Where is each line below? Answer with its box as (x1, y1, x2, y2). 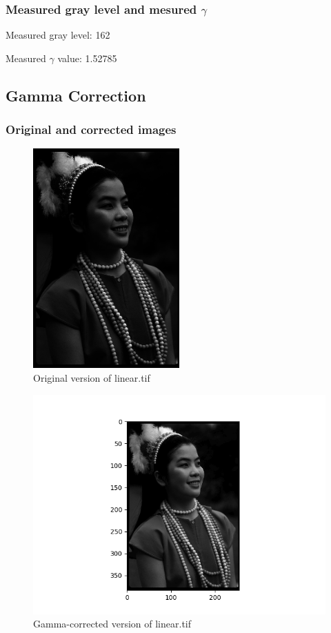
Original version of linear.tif (33, 371, 150, 384)
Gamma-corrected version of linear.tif (33, 616, 191, 631)
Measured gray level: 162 (6, 28, 110, 42)
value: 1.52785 (57, 50, 117, 65)
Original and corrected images (6, 121, 177, 138)
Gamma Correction (6, 84, 146, 106)
